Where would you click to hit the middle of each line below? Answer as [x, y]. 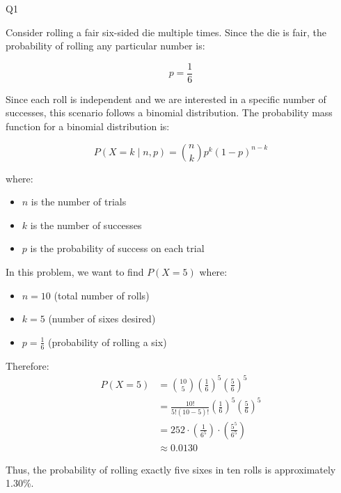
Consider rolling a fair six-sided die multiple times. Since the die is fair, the [166, 32]
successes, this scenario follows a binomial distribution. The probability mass [169, 112]
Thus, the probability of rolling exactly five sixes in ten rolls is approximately [171, 469]
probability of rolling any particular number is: [105, 46]
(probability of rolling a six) [108, 342]
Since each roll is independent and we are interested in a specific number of [166, 99]
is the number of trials [79, 202]
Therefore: [27, 365]
